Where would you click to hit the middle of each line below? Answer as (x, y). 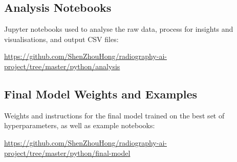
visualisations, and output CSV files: (61, 39)
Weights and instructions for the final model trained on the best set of (114, 115)
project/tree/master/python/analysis (62, 66)
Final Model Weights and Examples (101, 94)
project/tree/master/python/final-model (67, 153)
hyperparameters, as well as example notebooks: (80, 125)
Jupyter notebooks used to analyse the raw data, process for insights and (119, 29)
